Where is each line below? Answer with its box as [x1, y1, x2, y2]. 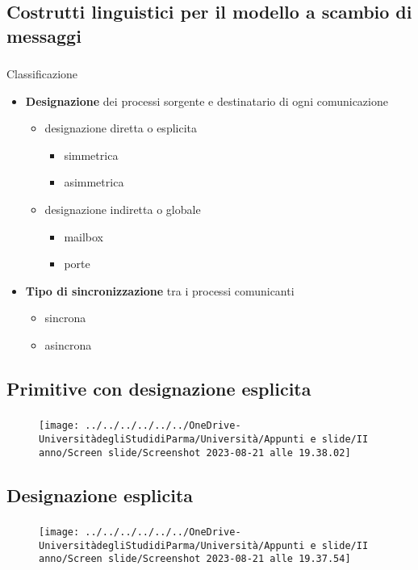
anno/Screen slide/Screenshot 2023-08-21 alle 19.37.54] [39, 553, 351, 565]
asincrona [44, 337, 92, 354]
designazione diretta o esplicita [44, 119, 198, 136]
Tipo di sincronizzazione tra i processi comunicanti [25, 282, 295, 299]
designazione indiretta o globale [44, 201, 201, 218]
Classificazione [6, 65, 78, 82]
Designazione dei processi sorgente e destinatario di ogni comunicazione [25, 92, 388, 109]
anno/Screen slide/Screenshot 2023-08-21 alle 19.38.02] [39, 446, 351, 459]
